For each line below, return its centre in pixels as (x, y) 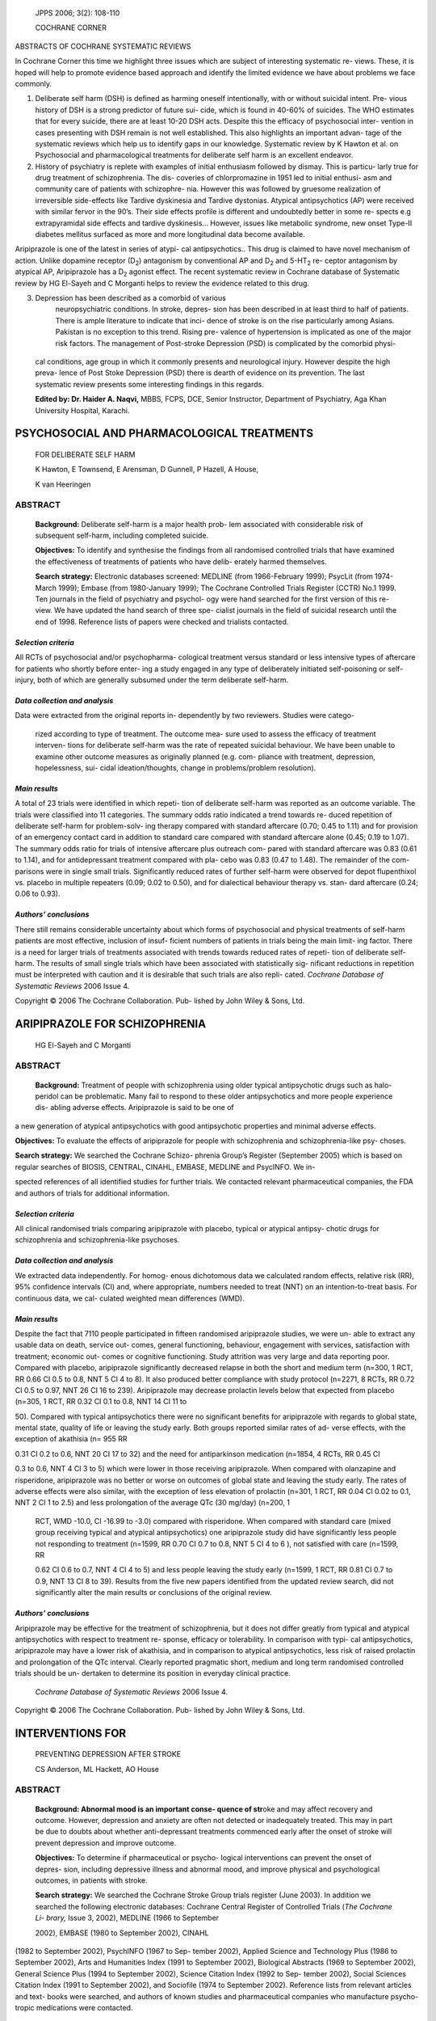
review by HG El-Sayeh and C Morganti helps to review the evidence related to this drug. (162, 283)
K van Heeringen (63, 484)
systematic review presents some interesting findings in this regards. (149, 384)
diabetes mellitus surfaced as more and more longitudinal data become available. (170, 234)
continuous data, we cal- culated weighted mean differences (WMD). (130, 1298)
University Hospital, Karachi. (82, 410)
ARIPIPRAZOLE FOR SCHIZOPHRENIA (110, 1024)
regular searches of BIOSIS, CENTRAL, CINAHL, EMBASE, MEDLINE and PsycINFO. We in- (165, 1167)
